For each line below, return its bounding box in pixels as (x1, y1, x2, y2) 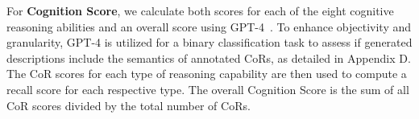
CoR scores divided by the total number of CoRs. (6, 96, 251, 113)
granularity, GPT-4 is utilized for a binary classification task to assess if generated (6, 34, 413, 51)
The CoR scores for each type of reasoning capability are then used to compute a (6, 65, 407, 82)
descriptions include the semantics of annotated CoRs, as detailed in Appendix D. (6, 49, 411, 66)
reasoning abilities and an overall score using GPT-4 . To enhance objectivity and (6, 18, 412, 35)
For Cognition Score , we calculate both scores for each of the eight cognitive (6, 2, 394, 18)
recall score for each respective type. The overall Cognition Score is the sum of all (6, 80, 409, 97)
